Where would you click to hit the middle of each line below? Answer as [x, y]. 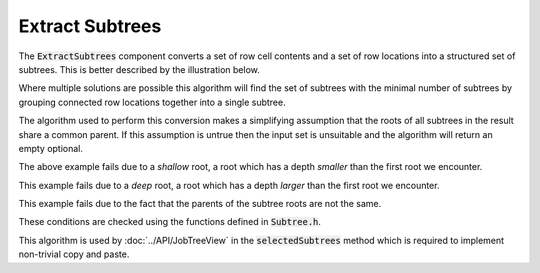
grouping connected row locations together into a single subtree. [152, 102]
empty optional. [51, 148]
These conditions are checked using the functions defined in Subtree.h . [170, 222]
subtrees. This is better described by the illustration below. [139, 69]
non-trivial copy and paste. [74, 254]
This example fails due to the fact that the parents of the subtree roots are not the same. [200, 204]
